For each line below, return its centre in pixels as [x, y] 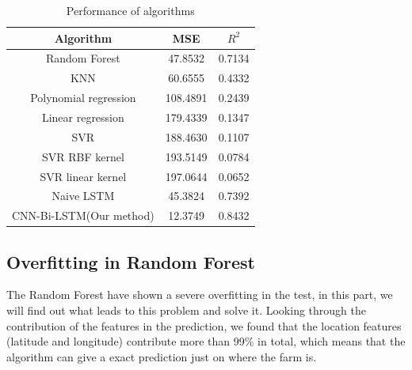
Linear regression [83, 117]
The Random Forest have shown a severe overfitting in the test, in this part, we [200, 294]
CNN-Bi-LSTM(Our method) [83, 215]
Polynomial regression [83, 98]
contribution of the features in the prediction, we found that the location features [204, 325]
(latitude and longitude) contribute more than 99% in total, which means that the [206, 341]
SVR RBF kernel [83, 156]
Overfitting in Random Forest [131, 261]
